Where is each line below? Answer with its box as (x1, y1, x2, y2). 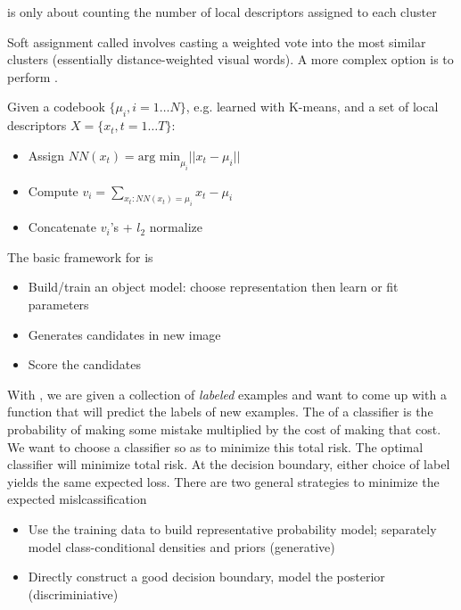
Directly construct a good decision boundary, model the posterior (28, 567, 385, 586)
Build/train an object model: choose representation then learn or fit (28, 277, 399, 296)
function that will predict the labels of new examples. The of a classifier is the (7, 402, 433, 421)
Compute (28, 181, 78, 200)
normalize (149, 218, 202, 236)
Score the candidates (28, 355, 141, 374)
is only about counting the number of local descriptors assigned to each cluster (7, 3, 437, 21)
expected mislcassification (7, 490, 147, 508)
